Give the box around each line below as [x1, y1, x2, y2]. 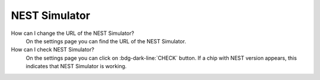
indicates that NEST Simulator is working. [25, 63, 127, 70]
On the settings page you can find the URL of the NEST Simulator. [25, 37, 187, 44]
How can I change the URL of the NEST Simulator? [11, 30, 135, 37]
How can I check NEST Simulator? [11, 46, 95, 53]
